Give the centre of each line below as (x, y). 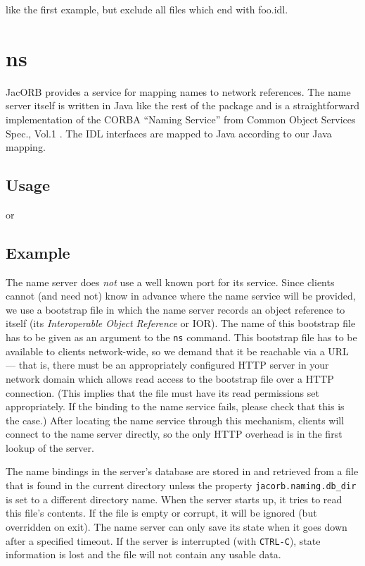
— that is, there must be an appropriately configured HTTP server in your (167, 365)
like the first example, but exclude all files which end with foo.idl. (147, 9)
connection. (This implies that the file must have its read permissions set (162, 392)
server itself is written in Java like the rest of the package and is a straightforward (182, 105)
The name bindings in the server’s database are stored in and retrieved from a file (182, 471)
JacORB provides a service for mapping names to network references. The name (178, 91)
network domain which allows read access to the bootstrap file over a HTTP (170, 378)
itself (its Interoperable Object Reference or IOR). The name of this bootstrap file (181, 323)
